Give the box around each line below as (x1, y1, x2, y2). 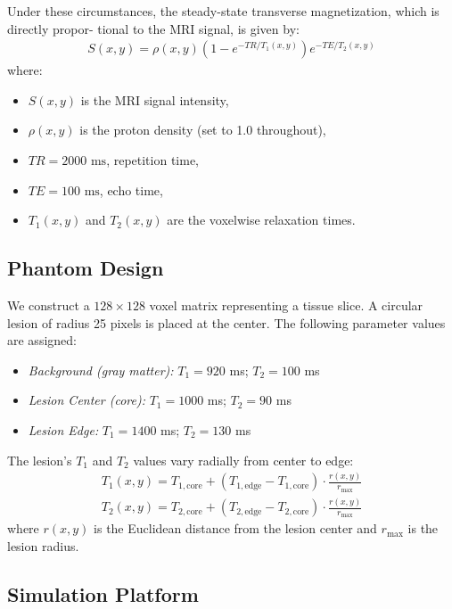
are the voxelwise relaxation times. (167, 210, 356, 229)
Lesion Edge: (28, 420, 99, 439)
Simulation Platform (7, 580, 199, 607)
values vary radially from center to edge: (133, 450, 354, 469)
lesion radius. (7, 536, 79, 555)
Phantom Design (7, 254, 164, 282)
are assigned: (7, 331, 77, 350)
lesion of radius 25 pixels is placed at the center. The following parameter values (7, 313, 446, 332)
